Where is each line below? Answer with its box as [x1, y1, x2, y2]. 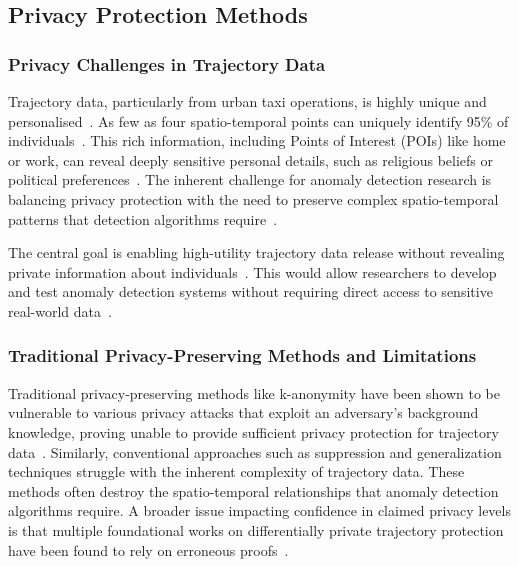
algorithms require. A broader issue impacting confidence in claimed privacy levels [8, 500, 511, 521]
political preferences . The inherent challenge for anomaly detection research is [8, 169, 492, 190]
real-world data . [8, 300, 112, 321]
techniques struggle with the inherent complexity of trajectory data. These [8, 461, 465, 482]
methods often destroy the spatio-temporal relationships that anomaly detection [8, 480, 499, 501]
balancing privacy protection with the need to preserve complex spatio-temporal [8, 188, 499, 209]
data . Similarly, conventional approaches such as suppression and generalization [8, 441, 502, 462]
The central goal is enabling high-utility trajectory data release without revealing [8, 242, 505, 263]
